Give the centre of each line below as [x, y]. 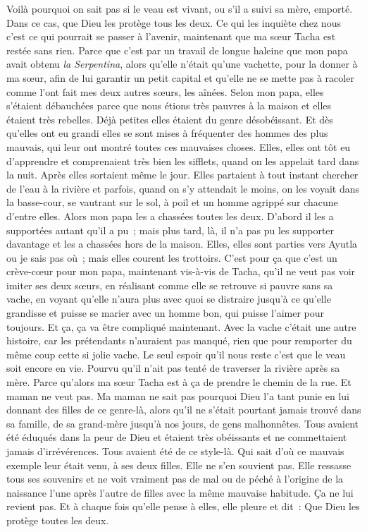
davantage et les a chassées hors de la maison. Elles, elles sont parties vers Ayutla [182, 244]
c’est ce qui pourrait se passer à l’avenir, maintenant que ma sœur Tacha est [171, 36]
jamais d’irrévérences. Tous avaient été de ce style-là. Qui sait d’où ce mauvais [175, 451]
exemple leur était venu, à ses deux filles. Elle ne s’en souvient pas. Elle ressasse [179, 465]
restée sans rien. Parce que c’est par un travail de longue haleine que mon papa [177, 50]
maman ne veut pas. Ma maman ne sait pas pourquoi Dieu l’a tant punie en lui [178, 395]
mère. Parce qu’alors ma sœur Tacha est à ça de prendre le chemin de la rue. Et [179, 382]
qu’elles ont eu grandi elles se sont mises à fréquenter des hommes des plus [167, 133]
